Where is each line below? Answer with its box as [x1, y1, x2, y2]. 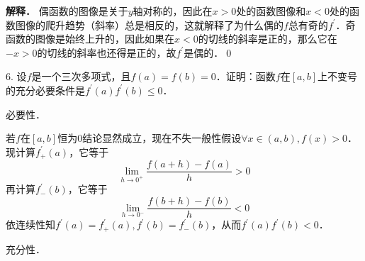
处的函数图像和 [236, 4, 306, 18]
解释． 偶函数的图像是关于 [6, 4, 128, 18]
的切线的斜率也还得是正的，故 [37, 45, 176, 60]
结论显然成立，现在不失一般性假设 [82, 130, 242, 145]
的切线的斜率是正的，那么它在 [198, 31, 337, 46]
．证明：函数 [215, 69, 276, 84]
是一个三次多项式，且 [31, 69, 131, 84]
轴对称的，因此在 [133, 4, 213, 18]
